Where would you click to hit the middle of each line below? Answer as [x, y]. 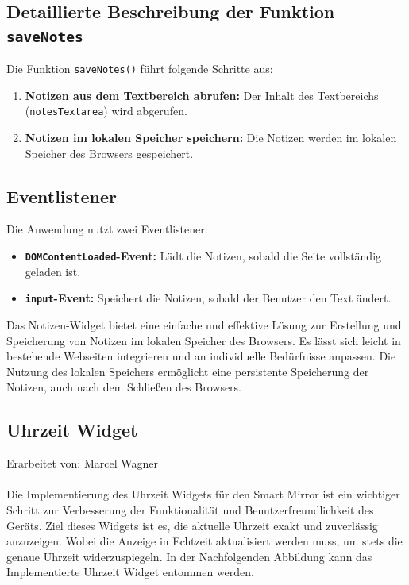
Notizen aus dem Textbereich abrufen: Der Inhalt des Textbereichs [202, 95]
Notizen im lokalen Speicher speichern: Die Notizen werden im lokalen [211, 138]
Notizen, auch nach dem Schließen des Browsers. [124, 387]
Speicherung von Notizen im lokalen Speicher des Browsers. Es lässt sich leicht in [204, 340]
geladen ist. [53, 271]
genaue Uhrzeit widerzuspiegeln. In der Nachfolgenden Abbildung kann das [189, 556]
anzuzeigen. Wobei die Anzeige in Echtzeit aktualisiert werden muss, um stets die [204, 541]
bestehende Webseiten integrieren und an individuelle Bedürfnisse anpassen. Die [201, 356]
